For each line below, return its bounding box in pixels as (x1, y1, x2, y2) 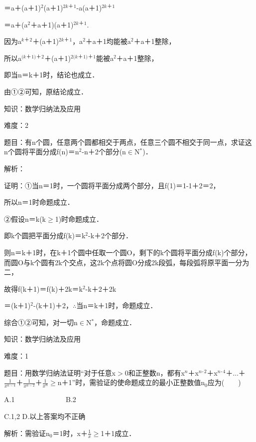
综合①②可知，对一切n (4, 317, 78, 327)
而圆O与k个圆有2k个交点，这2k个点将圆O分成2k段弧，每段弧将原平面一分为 (4, 257, 250, 267)
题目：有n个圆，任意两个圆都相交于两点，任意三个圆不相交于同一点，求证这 (4, 136, 252, 147)
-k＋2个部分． (88, 230, 133, 241)
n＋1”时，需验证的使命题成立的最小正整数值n (57, 377, 205, 388)
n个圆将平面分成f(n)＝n (4, 146, 79, 157)
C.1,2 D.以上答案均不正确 (4, 411, 86, 421)
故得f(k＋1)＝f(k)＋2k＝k (4, 283, 83, 294)
